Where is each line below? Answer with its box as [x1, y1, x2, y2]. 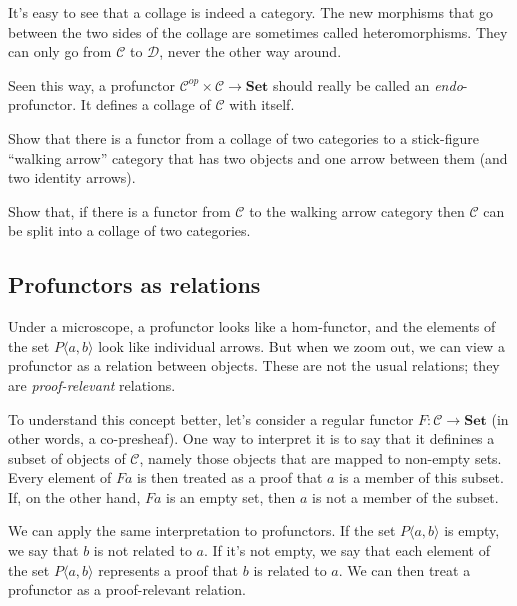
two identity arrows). [8, 167, 136, 188]
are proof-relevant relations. [8, 374, 176, 395]
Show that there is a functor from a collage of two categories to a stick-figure [8, 127, 479, 148]
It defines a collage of [80, 94, 211, 115]
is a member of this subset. [339, 467, 504, 488]
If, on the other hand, [8, 486, 141, 507]
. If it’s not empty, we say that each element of [203, 540, 490, 561]
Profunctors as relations [8, 269, 261, 300]
